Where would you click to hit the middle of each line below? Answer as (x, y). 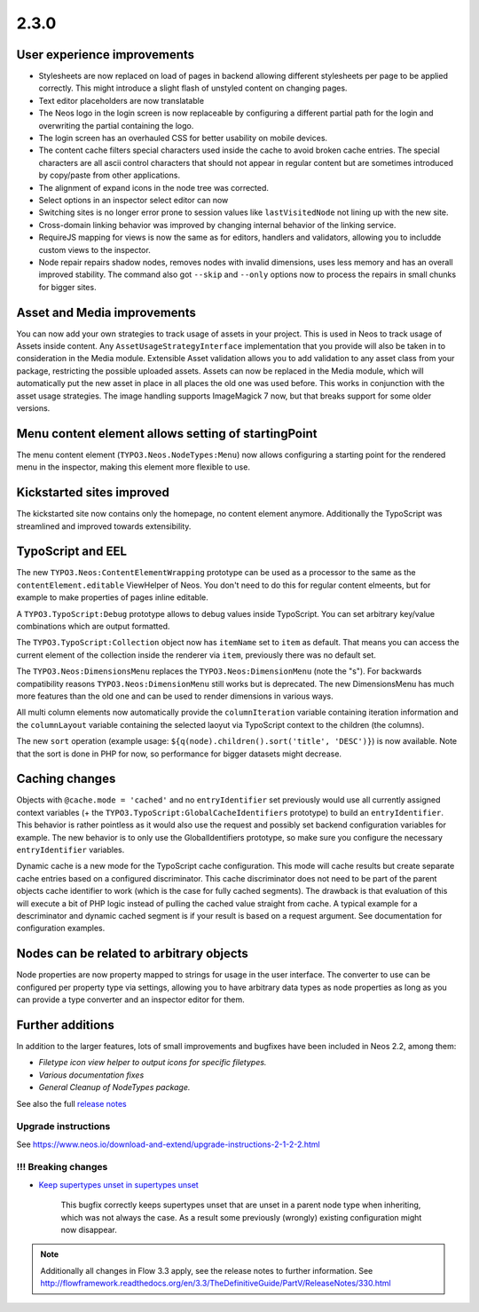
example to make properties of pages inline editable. (112, 597)
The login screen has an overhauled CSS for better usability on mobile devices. (183, 138)
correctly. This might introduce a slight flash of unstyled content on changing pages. (193, 88)
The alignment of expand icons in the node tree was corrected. (154, 187)
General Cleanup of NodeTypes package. (114, 1087)
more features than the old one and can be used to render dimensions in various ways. (175, 696)
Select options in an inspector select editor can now (133, 200)
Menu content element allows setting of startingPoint (167, 434)
